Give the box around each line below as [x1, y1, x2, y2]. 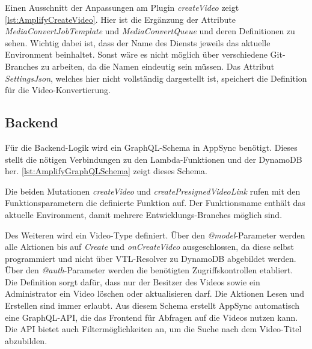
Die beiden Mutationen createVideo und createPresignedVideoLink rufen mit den [5, 184, 301, 197]
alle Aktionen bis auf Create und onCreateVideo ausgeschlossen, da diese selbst [5, 240, 295, 253]
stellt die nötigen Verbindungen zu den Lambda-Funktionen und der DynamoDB [5, 153, 302, 165]
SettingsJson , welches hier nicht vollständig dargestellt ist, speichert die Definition [5, 71, 307, 84]
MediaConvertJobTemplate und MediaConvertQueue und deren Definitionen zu [5, 25, 295, 37]
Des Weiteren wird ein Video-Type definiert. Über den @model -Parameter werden [5, 228, 305, 241]
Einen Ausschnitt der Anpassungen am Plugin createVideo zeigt [5, 1, 239, 13]
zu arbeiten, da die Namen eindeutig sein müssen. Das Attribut [41, 59, 275, 72]
